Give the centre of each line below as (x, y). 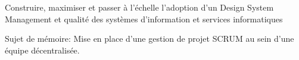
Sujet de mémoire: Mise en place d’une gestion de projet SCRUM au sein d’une (149, 39)
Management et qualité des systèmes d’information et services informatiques (144, 19)
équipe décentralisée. (42, 50)
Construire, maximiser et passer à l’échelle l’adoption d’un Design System (139, 7)
